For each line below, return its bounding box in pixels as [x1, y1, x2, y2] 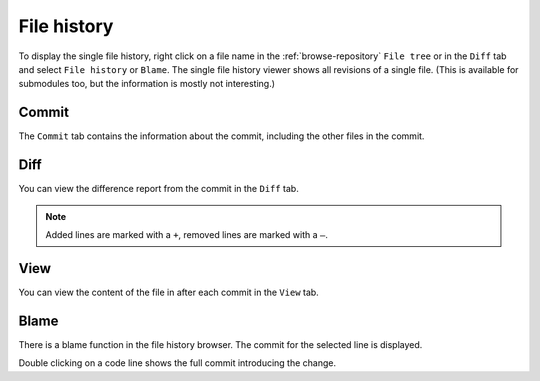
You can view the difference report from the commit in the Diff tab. [18, 183, 299, 195]
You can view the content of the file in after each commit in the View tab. [18, 286, 319, 298]
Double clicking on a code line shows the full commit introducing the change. [18, 357, 337, 369]
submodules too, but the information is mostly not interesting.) [18, 78, 275, 90]
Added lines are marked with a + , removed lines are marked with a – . [45, 228, 329, 240]
